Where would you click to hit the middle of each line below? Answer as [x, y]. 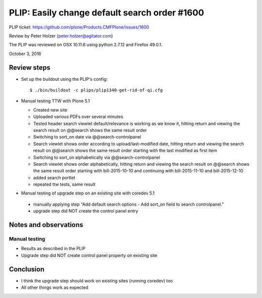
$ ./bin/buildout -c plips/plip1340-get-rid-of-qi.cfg [96, 90]
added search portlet [54, 178]
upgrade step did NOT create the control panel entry [86, 211]
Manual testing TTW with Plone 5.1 [56, 101]
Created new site [50, 110]
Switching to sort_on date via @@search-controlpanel [87, 137]
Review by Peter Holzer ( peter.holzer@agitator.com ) [61, 36]
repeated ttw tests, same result [64, 184]
